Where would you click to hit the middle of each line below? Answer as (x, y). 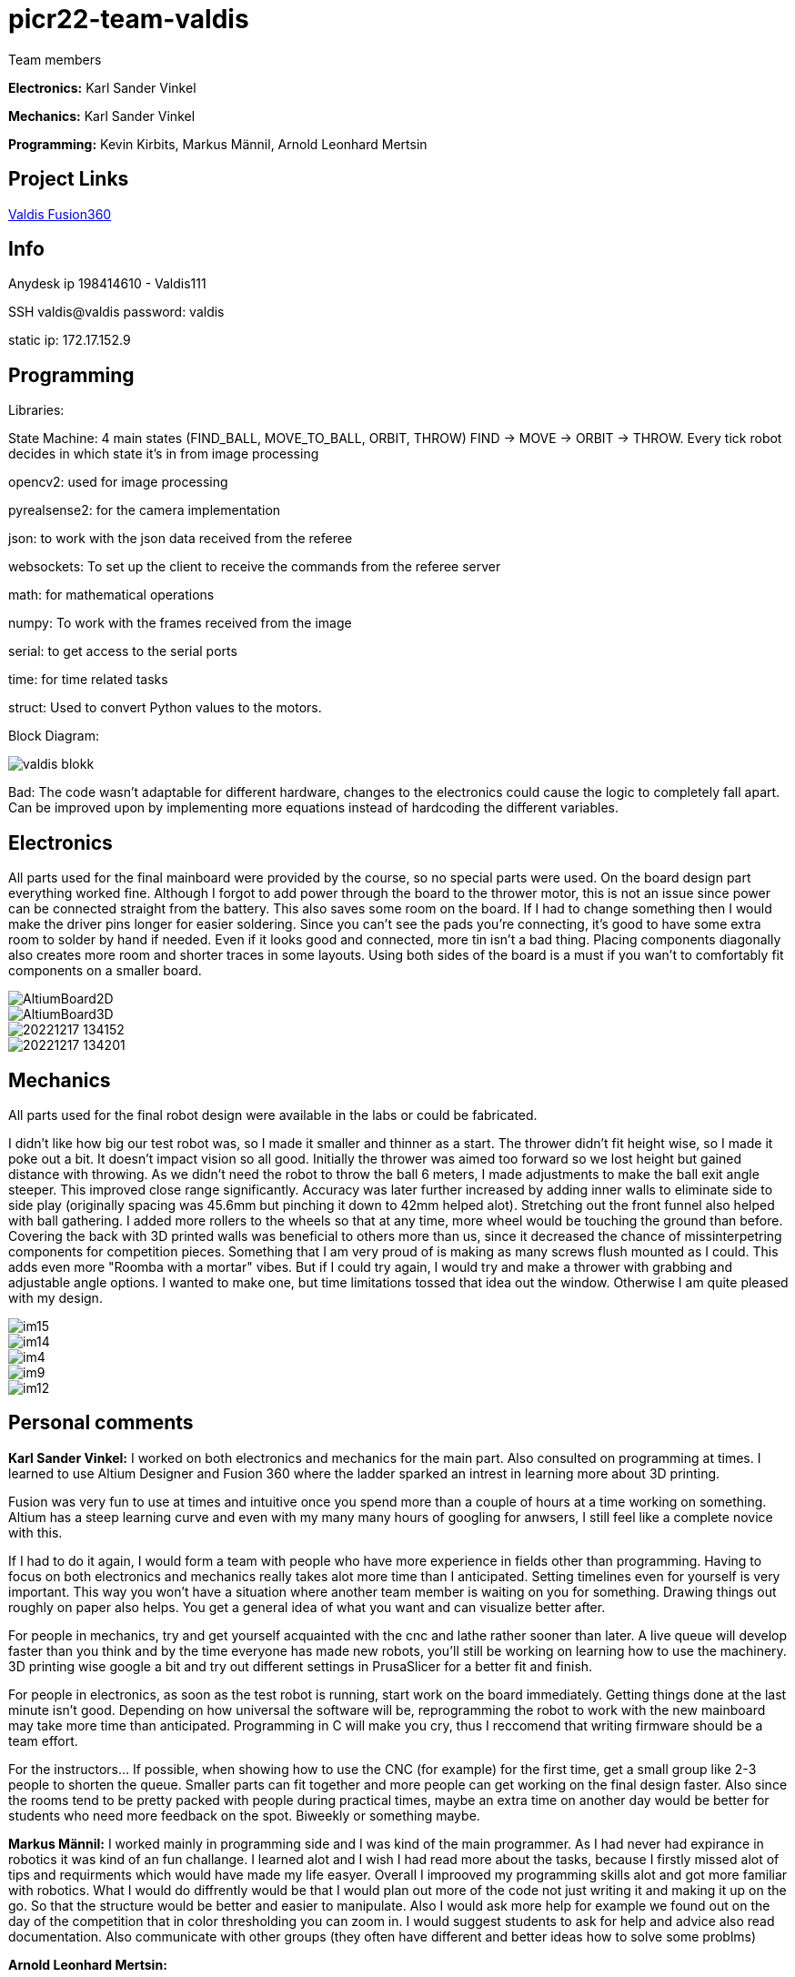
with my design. (55, 1297)
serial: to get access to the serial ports (123, 651)
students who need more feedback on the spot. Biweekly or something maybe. (244, 1815)
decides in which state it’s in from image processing (164, 454)
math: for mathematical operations (111, 595)
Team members (55, 59)
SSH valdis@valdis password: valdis (116, 312)
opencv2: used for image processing (118, 482)
